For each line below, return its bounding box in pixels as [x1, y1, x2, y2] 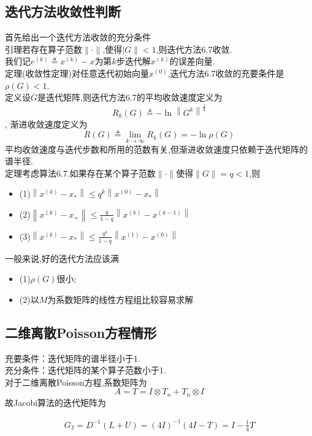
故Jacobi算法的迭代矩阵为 [5, 396, 107, 408]
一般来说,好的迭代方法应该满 [5, 251, 119, 264]
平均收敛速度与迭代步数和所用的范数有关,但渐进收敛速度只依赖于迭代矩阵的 [5, 142, 308, 155]
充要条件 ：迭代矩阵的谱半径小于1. [5, 351, 140, 364]
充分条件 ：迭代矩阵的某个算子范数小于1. [5, 364, 166, 377]
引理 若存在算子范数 [5, 42, 82, 55]
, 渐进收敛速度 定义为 [5, 117, 88, 130]
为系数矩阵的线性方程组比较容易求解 [47, 293, 194, 305]
